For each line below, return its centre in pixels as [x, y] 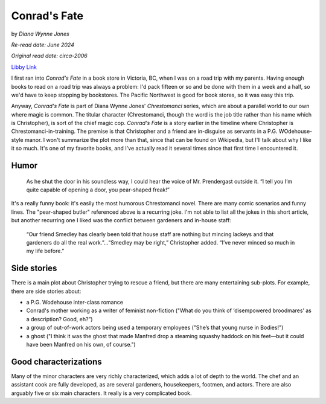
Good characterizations [56, 361]
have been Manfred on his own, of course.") [81, 345]
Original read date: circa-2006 [49, 56]
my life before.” [45, 251]
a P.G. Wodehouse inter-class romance [75, 303]
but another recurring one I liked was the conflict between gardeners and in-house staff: [121, 220]
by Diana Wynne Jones [40, 34]
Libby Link [24, 67]
